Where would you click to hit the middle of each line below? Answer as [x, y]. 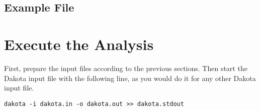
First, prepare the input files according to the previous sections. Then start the [126, 68]
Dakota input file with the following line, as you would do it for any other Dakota [130, 78]
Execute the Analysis [79, 44]
